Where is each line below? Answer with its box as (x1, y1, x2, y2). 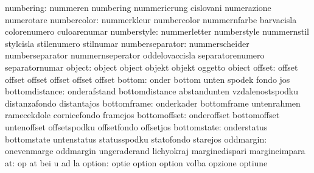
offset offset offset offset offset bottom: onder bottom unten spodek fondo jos (5, 72, 290, 85)
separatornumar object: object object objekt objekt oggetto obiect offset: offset (5, 60, 298, 73)
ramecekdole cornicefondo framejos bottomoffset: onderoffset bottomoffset (5, 108, 280, 121)
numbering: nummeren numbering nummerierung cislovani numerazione (5, 1, 271, 13)
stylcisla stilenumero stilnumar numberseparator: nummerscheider (5, 37, 249, 49)
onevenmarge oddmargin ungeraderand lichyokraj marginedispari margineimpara (5, 144, 305, 157)
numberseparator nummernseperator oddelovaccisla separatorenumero (5, 49, 265, 62)
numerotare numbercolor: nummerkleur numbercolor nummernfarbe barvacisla (5, 13, 297, 26)
